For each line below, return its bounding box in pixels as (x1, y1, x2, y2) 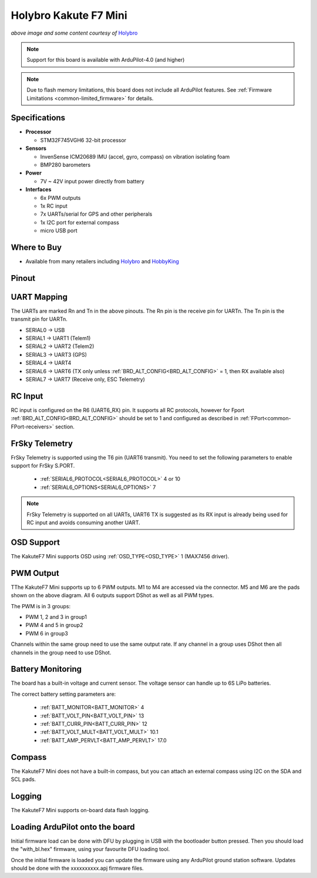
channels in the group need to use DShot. (11, 649, 112, 656)
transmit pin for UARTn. (11, 316, 68, 323)
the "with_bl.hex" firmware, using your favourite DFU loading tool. (11, 846, 170, 853)
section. (55, 423, 75, 430)
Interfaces (25, 186, 52, 193)
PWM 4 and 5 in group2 (25, 622, 83, 629)
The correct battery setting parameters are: (11, 691, 116, 698)
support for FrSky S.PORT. (11, 462, 75, 470)
